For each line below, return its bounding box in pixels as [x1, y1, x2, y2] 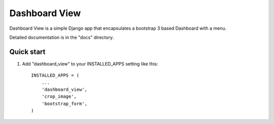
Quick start [9, 47, 46, 56]
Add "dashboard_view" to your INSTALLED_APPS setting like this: [22, 60, 158, 67]
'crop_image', [41, 94, 77, 99]
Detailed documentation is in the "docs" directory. [9, 34, 114, 40]
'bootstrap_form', [41, 101, 88, 106]
